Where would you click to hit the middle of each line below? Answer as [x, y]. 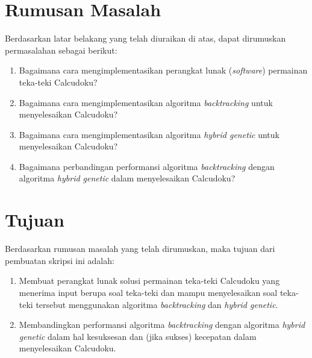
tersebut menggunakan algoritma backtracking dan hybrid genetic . [157, 304]
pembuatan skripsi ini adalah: [60, 260]
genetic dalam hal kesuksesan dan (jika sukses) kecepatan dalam [138, 336]
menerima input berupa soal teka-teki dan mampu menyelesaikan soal [148, 292]
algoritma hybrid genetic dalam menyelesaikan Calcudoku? [127, 178]
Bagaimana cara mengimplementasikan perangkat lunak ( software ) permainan [163, 70]
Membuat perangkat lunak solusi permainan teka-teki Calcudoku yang [149, 281]
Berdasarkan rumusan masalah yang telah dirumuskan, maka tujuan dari [140, 249]
